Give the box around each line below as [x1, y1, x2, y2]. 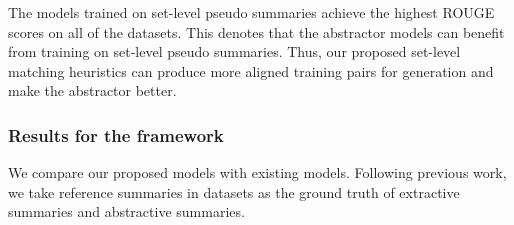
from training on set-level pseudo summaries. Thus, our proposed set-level [8, 41, 461, 62]
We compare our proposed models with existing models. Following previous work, [8, 162, 507, 183]
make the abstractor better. [8, 80, 177, 101]
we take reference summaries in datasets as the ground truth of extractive [8, 181, 460, 202]
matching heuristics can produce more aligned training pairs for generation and [8, 60, 494, 81]
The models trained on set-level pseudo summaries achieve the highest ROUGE [8, 2, 495, 22]
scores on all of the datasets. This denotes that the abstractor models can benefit [8, 21, 505, 42]
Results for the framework [8, 122, 224, 147]
